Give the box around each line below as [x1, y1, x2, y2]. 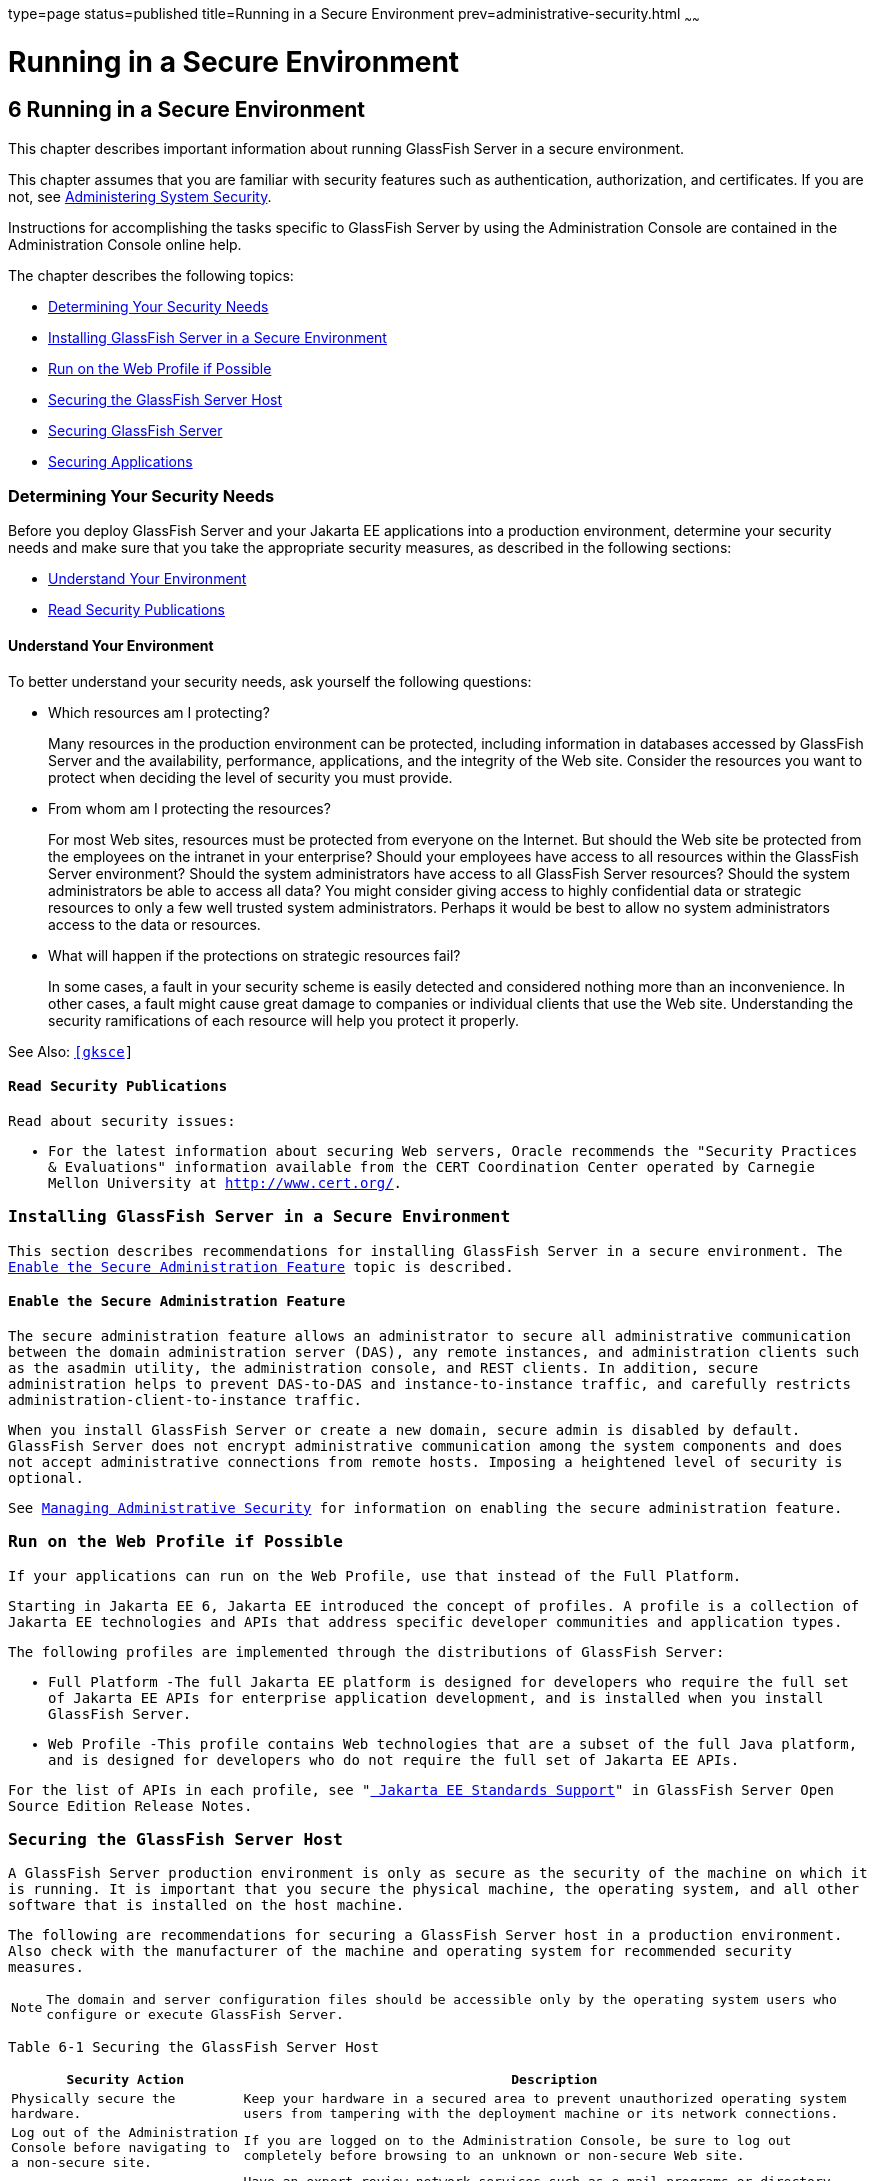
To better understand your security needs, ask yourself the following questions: [8, 672, 532, 690]
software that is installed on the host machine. [8, 1897, 405, 1914]
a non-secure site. [11, 2155, 152, 2171]
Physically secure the [11, 2091, 176, 2107]
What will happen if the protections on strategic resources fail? [48, 946, 461, 964]
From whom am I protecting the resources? [48, 799, 331, 817]
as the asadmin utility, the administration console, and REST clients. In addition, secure [8, 1359, 759, 1376]
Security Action [66, 2072, 184, 2088]
